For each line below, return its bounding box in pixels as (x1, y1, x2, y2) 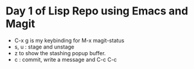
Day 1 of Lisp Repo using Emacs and (5, 4, 189, 18)
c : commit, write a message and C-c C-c (14, 56, 117, 63)
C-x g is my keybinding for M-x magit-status (14, 37, 125, 44)
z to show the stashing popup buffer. (14, 49, 106, 56)
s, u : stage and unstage (14, 43, 75, 50)
